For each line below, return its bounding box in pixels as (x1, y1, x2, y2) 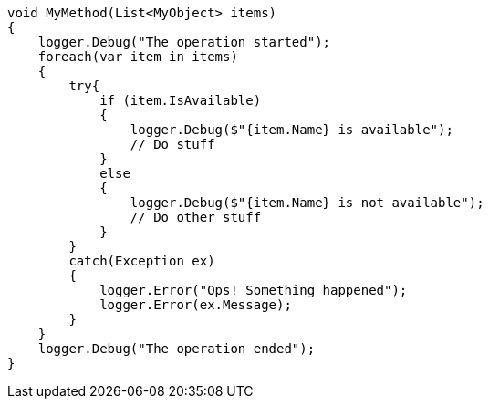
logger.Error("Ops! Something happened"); (99, 283, 408, 297)
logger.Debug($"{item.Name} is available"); (130, 122, 453, 137)
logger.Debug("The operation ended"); (37, 341, 316, 356)
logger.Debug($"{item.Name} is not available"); (130, 195, 484, 210)
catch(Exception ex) (68, 254, 215, 268)
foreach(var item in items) (37, 49, 238, 64)
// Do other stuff (130, 210, 262, 224)
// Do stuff (130, 137, 215, 151)
